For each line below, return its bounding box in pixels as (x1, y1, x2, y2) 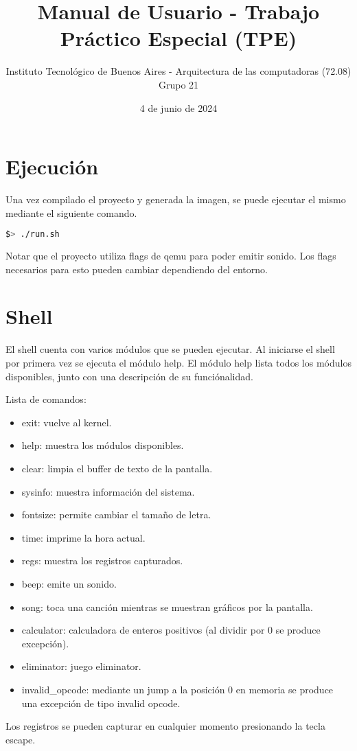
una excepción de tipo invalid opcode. (21, 695, 181, 710)
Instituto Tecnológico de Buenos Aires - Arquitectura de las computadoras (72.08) (5, 64, 352, 78)
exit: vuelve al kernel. (21, 415, 112, 429)
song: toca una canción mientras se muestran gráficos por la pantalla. (21, 599, 313, 614)
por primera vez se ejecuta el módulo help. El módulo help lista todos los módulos (5, 356, 352, 369)
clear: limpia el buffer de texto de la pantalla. (21, 461, 213, 475)
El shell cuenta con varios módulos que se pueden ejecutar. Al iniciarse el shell (5, 342, 335, 356)
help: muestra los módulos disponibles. (21, 438, 184, 452)
